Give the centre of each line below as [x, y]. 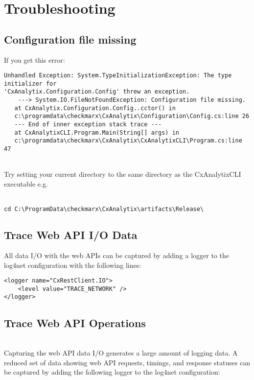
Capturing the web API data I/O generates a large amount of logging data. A [121, 352]
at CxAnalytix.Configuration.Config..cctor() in [95, 108]
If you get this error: [35, 59]
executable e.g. [26, 183]
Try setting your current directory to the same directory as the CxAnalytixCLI [123, 174]
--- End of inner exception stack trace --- [88, 125]
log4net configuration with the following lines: [73, 265]
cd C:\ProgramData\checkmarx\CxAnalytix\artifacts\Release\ [104, 209]
